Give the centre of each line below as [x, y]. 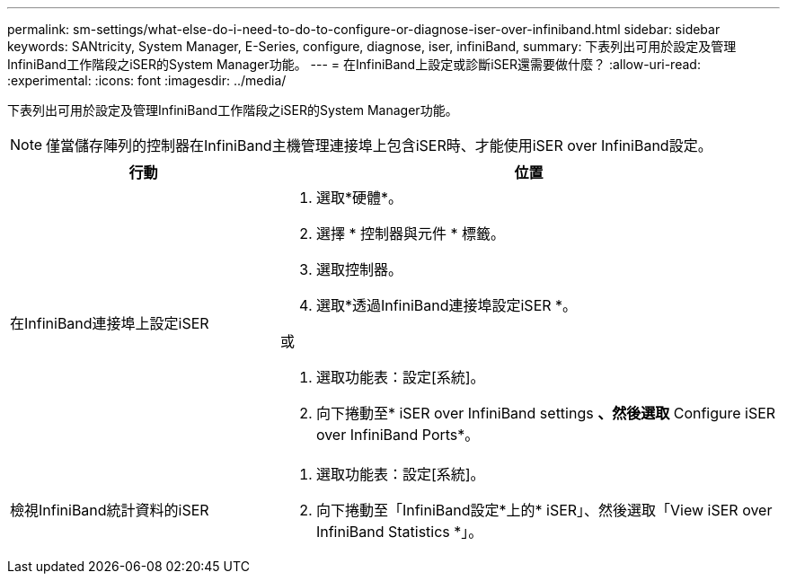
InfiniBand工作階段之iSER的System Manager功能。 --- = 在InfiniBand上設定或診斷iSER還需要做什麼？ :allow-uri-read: [354, 64]
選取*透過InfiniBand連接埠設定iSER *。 [447, 305]
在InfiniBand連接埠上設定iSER [110, 323]
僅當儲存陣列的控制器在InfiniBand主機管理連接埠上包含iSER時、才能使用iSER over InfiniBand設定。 [379, 145]
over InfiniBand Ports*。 [398, 435]
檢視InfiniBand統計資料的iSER [110, 510]
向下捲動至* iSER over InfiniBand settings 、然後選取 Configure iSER [546, 413]
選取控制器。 [359, 269]
